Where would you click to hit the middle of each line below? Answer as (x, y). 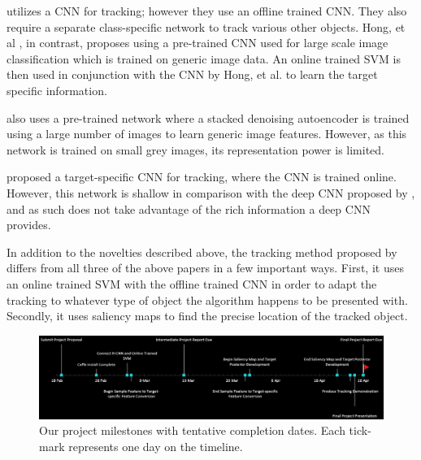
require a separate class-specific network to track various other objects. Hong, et (206, 26)
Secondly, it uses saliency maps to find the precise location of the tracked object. (207, 316)
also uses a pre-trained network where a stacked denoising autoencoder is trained (208, 117)
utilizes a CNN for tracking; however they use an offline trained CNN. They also (207, 11)
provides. (29, 225)
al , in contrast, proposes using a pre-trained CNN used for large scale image (197, 43)
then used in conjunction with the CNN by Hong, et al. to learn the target (192, 74)
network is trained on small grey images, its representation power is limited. (195, 149)
